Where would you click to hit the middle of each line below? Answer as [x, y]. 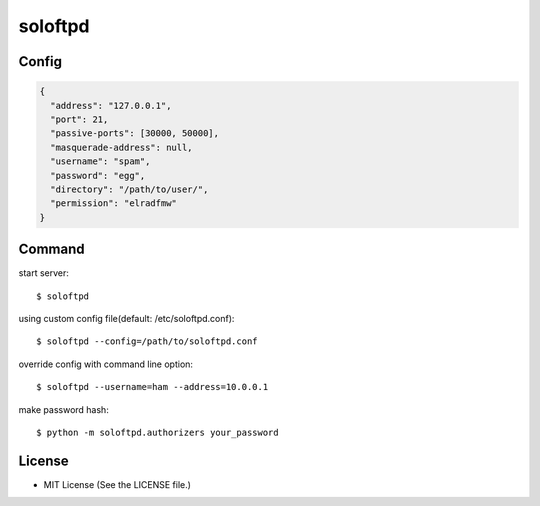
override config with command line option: [106, 364]
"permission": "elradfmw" [113, 203]
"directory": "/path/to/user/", [129, 189]
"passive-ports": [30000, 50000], [135, 133]
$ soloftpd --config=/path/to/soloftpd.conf [147, 341]
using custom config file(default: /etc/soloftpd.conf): [126, 318]
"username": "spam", [100, 161]
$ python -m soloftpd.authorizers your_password [157, 432]
